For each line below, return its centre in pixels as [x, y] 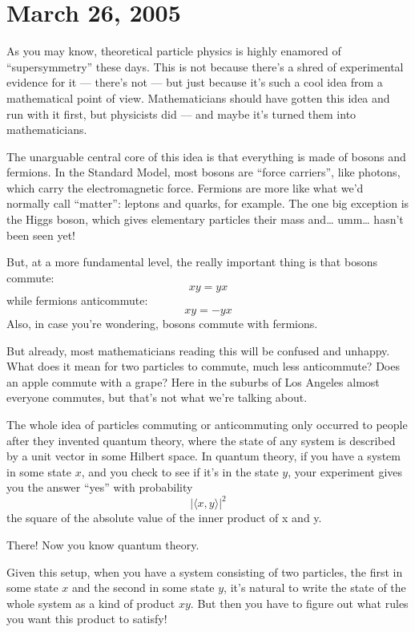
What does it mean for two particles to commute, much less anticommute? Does [203, 366]
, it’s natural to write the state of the [315, 587]
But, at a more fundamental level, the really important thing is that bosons [192, 262]
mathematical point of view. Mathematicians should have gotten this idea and [198, 97]
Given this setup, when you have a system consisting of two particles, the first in [205, 571]
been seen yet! [41, 235]
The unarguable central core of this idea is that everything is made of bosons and [206, 156]
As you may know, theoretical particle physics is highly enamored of [174, 51]
